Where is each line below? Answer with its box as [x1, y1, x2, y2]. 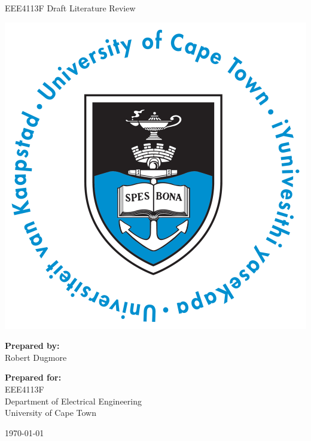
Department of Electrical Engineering [5, 394, 142, 407]
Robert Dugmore [5, 351, 67, 363]
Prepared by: [5, 339, 60, 352]
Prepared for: [5, 371, 62, 384]
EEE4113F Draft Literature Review [5, 2, 136, 14]
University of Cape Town [5, 406, 96, 419]
